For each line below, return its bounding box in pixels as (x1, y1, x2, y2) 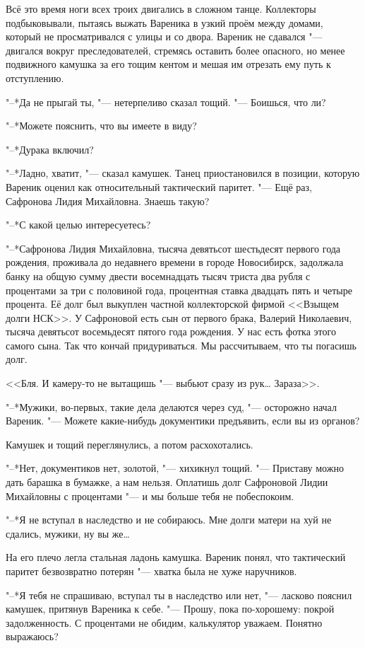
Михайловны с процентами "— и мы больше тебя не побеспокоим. (6, 488, 294, 503)
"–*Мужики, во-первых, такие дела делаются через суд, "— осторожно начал (6, 399, 337, 414)
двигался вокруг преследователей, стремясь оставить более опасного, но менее (6, 42, 345, 57)
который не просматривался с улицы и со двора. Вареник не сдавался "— (6, 29, 323, 44)
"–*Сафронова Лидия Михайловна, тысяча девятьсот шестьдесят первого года (6, 241, 341, 255)
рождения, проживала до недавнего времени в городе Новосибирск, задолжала (6, 255, 344, 270)
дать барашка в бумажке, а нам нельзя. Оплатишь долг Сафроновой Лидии (6, 475, 328, 490)
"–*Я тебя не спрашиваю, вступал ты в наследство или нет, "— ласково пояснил (6, 587, 352, 602)
